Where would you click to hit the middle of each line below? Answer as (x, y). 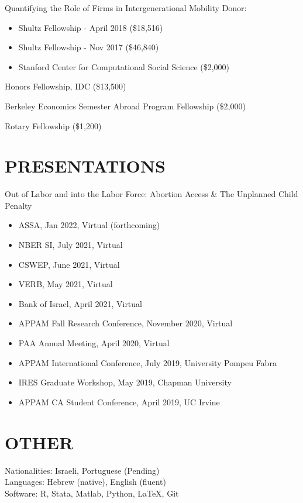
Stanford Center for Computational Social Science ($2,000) (124, 66)
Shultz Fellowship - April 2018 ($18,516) (91, 27)
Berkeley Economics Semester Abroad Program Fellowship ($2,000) (125, 106)
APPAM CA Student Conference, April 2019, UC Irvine (119, 402)
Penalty (18, 205)
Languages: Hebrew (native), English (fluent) (85, 482)
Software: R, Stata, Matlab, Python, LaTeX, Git (92, 493)
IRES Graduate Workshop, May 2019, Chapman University (125, 382)
